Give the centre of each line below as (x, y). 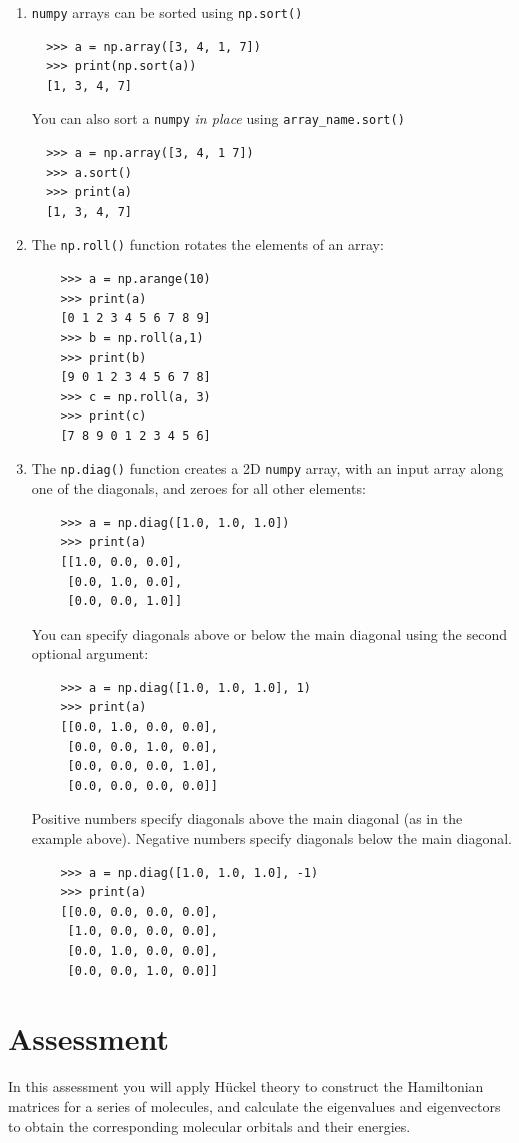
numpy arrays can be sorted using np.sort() (167, 12)
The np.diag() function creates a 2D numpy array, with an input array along (267, 468)
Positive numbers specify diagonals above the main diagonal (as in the (247, 818)
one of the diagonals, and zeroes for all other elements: (198, 488)
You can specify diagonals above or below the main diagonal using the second (269, 633)
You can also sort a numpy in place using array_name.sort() (218, 118)
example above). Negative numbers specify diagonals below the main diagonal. (271, 838)
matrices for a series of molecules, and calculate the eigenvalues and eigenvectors (254, 1105)
